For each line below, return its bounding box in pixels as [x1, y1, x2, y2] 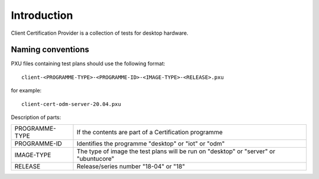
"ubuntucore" [76, 155, 115, 163]
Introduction [11, 9, 73, 22]
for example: [11, 87, 42, 94]
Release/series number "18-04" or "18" [76, 163, 185, 171]
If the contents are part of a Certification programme [76, 128, 223, 137]
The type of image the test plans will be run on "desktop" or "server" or [76, 147, 276, 155]
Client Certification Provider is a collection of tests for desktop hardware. [11, 29, 188, 37]
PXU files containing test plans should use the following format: [11, 60, 165, 67]
